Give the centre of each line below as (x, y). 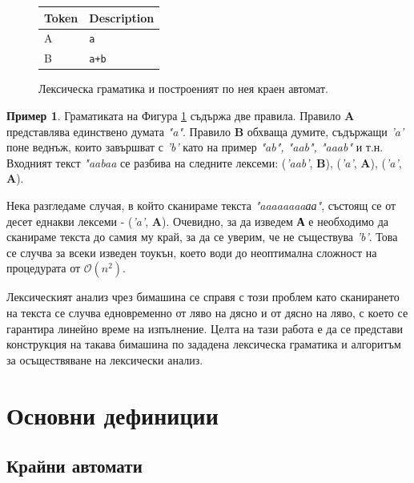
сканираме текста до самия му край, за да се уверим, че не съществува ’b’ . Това (202, 237)
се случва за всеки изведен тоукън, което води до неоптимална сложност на (192, 252)
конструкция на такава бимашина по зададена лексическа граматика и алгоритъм (204, 344)
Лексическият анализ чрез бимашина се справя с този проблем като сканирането (203, 297)
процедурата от (44, 268)
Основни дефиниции (113, 415)
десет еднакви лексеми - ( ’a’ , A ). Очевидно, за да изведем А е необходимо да (197, 221)
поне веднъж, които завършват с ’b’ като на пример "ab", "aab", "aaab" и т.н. (195, 147)
